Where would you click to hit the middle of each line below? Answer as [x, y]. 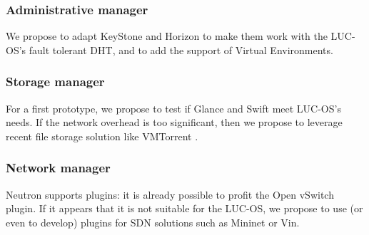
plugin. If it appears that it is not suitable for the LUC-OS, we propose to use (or [184, 208]
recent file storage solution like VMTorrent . [102, 136]
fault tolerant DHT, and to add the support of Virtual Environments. [181, 49]
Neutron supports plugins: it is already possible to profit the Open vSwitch [170, 194]
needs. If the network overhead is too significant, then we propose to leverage [174, 122]
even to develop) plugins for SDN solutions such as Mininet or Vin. [153, 222]
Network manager [58, 168]
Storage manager [55, 82]
